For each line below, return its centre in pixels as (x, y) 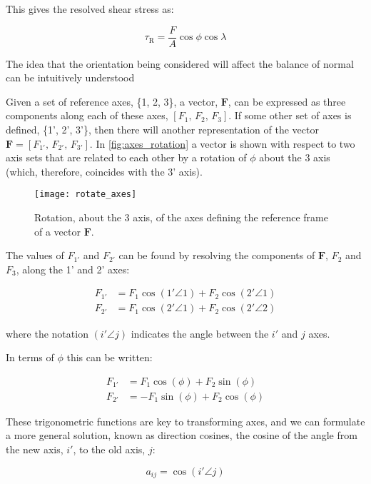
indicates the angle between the (200, 333)
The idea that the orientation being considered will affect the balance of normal (180, 63)
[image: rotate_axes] (86, 195)
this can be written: (110, 357)
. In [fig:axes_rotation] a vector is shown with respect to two (222, 143)
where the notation (47, 333)
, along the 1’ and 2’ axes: (73, 269)
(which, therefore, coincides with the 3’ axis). (104, 171)
